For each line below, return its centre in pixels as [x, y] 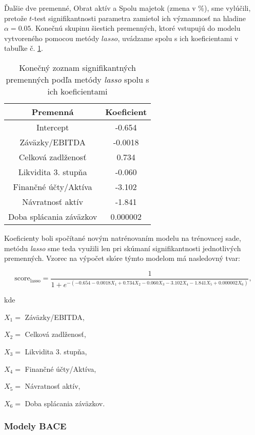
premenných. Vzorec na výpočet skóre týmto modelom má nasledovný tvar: [122, 258]
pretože [16, 18]
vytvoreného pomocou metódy [52, 38]
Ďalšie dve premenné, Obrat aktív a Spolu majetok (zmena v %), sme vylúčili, [128, 8]
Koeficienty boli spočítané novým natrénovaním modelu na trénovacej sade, [123, 238]
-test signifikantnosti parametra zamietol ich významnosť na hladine [139, 18]
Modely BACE [35, 426]
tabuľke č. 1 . [24, 48]
